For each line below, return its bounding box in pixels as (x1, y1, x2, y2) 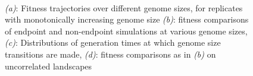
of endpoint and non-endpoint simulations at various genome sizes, (5, 24, 248, 37)
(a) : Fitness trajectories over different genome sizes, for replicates (5, 1, 243, 14)
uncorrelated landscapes (5, 59, 92, 72)
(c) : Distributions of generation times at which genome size (5, 36, 221, 49)
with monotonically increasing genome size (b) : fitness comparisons (5, 13, 249, 26)
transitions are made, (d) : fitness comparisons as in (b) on (5, 47, 216, 60)
